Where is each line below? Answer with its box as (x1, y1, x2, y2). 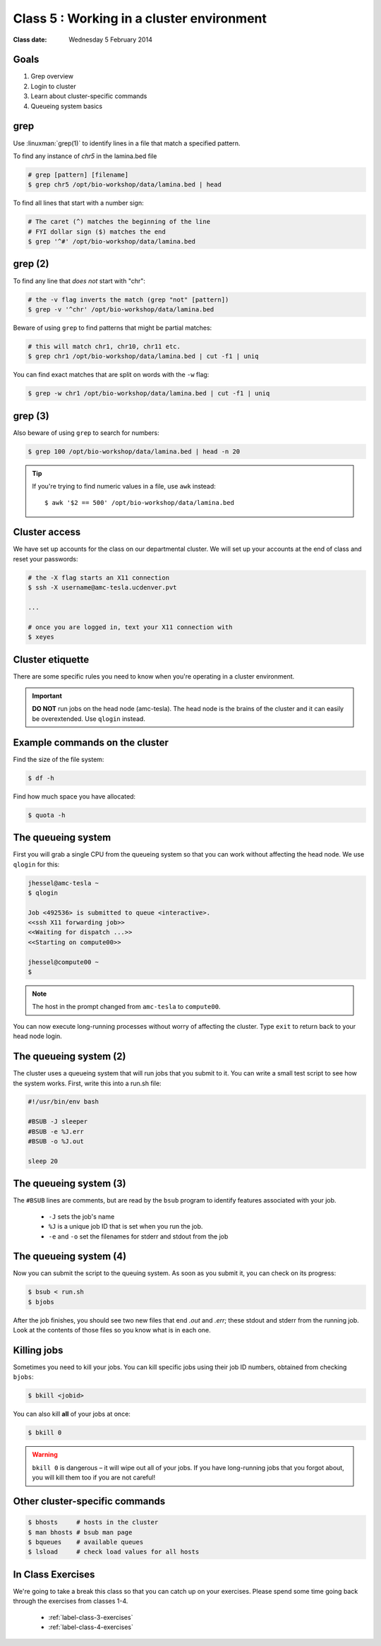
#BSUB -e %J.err (28, 1127, 85, 1135)
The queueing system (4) (13, 1251, 127, 1263)
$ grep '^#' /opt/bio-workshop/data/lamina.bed (28, 237, 195, 246)
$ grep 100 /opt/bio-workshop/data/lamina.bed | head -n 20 (28, 447, 241, 455)
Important (32, 692, 63, 700)
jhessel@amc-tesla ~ (28, 879, 99, 887)
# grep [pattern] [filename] (28, 170, 129, 179)
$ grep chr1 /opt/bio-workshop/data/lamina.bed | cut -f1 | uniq (28, 352, 259, 360)
